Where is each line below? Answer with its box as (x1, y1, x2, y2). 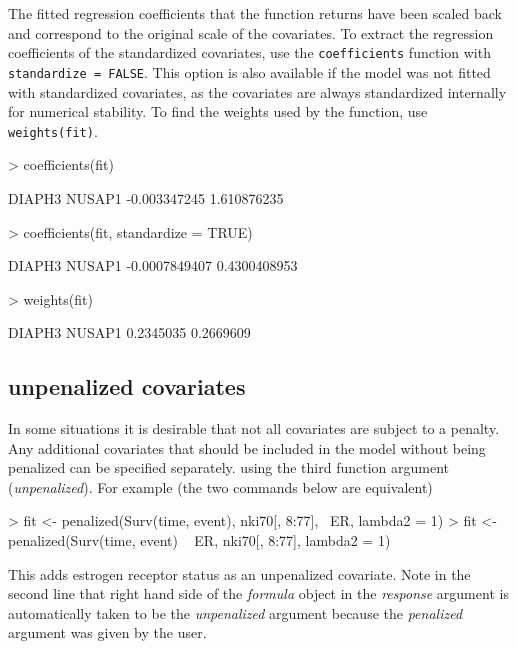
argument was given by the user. (8, 622, 207, 643)
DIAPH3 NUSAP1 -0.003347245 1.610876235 (8, 187, 284, 208)
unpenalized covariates (8, 371, 246, 402)
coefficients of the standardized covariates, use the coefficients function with (8, 42, 491, 63)
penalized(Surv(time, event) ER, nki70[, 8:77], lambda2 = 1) (8, 530, 391, 551)
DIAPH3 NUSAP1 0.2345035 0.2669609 (8, 322, 251, 343)
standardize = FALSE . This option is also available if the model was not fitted (8, 61, 491, 82)
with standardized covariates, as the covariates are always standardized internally (8, 81, 507, 102)
